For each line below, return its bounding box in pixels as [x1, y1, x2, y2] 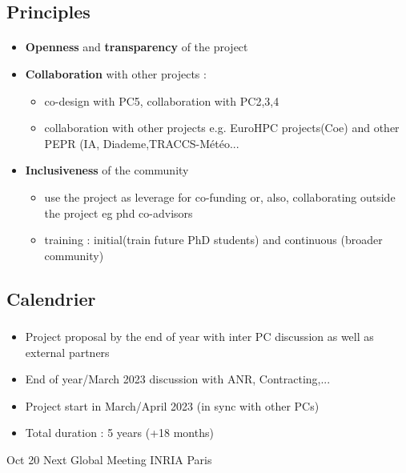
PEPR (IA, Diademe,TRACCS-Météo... [44, 134, 239, 151]
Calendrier [6, 286, 96, 311]
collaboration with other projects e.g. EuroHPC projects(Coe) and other [44, 119, 400, 136]
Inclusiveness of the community [25, 162, 189, 178]
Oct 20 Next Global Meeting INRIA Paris [6, 451, 212, 467]
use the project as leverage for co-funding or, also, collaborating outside [44, 188, 396, 205]
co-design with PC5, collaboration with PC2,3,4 [44, 92, 279, 109]
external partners [25, 343, 110, 360]
